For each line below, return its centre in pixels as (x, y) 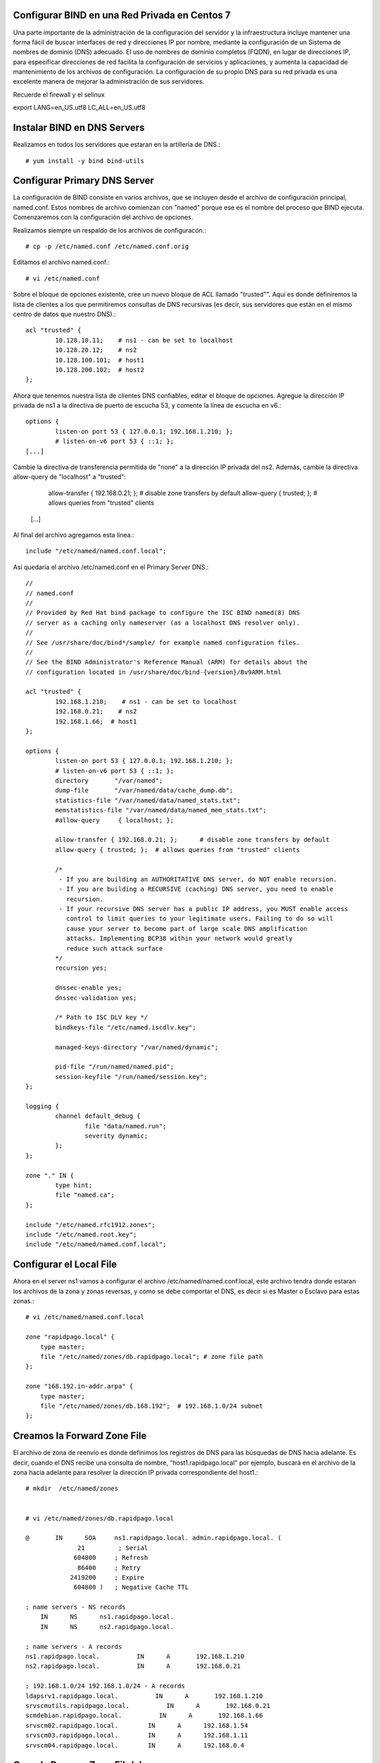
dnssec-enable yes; (89, 988)
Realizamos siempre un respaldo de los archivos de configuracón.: (110, 230)
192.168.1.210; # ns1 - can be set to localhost (146, 701)
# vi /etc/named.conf (63, 278)
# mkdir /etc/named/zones (72, 1489)
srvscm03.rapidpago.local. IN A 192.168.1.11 (137, 1735)
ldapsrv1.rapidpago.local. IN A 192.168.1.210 (144, 1696)
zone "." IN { (50, 1175)
